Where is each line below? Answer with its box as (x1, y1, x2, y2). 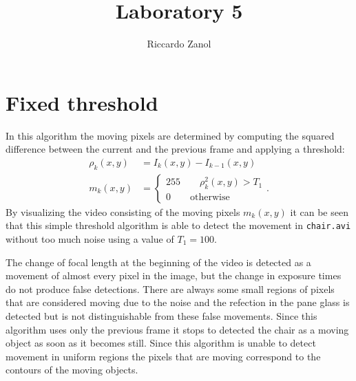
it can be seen (290, 204, 348, 219)
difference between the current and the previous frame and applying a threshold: (6, 142, 345, 156)
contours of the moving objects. (6, 362, 138, 377)
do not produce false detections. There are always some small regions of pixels (6, 281, 335, 296)
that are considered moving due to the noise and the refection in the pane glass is (6, 295, 350, 309)
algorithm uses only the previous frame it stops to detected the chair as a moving (6, 322, 349, 336)
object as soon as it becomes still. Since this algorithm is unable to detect (6, 336, 316, 350)
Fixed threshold (6, 88, 158, 116)
